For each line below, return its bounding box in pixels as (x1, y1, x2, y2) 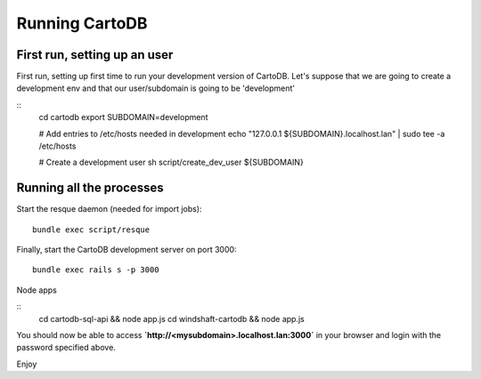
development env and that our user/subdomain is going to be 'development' (16, 83, 296, 93)
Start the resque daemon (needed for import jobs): (16, 204, 202, 214)
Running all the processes (16, 181, 164, 196)
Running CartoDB (16, 13, 148, 33)
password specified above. (16, 343, 116, 353)
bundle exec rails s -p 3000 (32, 265, 159, 275)
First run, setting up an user (16, 47, 174, 62)
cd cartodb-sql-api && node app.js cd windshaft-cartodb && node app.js (38, 313, 305, 324)
